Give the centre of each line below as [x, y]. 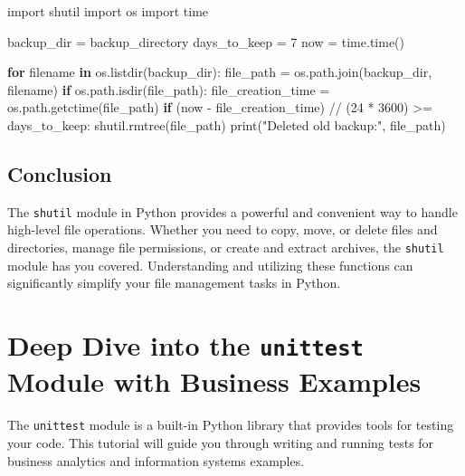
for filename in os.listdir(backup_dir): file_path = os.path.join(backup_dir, [220, 72]
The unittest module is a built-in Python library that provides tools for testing [231, 425]
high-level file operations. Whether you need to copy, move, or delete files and [223, 229]
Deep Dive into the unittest [185, 345]
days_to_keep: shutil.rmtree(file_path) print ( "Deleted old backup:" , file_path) [227, 124]
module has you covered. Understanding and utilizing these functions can [210, 265]
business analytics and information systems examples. [156, 460]
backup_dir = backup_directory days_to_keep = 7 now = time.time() [206, 41]
